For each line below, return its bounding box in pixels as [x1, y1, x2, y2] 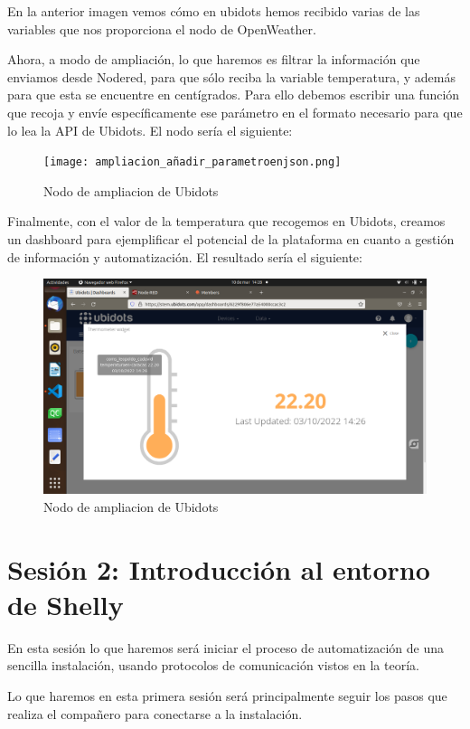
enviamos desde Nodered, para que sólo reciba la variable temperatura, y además [7, 67, 456, 86]
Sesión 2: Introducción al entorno [7, 550, 430, 587]
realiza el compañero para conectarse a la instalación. [7, 704, 303, 723]
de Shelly [7, 585, 124, 622]
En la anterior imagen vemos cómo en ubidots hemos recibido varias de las [7, 2, 420, 20]
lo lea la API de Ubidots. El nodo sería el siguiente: [7, 120, 293, 139]
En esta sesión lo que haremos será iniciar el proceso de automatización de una [7, 638, 444, 657]
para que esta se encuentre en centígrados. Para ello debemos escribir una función [7, 85, 460, 104]
